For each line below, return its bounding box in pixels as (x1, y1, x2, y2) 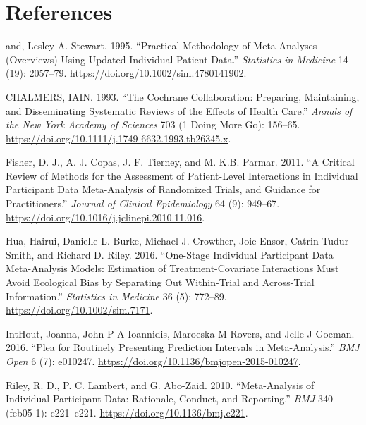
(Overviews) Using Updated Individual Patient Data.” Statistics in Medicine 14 (6, 51, 348, 66)
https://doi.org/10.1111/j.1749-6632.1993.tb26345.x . (6, 130, 231, 145)
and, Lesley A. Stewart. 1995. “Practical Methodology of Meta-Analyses (6, 38, 317, 53)
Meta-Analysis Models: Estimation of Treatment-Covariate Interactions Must (6, 261, 339, 276)
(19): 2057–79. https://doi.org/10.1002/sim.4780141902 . (6, 66, 247, 80)
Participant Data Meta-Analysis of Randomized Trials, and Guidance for (6, 182, 321, 197)
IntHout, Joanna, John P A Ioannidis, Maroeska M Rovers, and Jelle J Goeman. (6, 326, 355, 340)
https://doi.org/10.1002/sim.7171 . (6, 302, 153, 317)
